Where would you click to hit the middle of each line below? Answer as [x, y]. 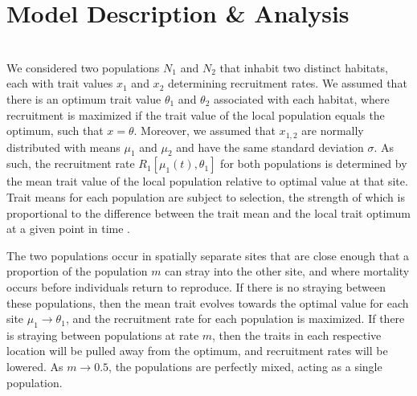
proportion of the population [77, 271]
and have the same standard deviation [270, 147]
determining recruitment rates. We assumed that [287, 83]
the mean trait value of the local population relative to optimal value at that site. [207, 181]
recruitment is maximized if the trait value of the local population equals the [196, 114]
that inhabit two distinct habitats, [304, 67]
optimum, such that [55, 131]
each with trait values [60, 83]
